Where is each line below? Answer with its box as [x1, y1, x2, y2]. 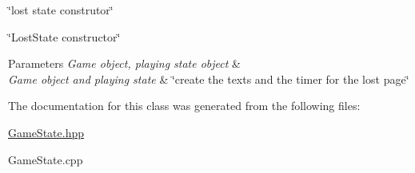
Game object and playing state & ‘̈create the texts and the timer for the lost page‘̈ [8, 70, 409, 87]
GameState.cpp [8, 151, 83, 167]
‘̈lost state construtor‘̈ [8, 2, 114, 18]
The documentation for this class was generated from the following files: [8, 97, 361, 114]
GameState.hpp [8, 124, 85, 140]
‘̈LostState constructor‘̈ [8, 28, 121, 45]
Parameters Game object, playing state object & [8, 55, 241, 72]
